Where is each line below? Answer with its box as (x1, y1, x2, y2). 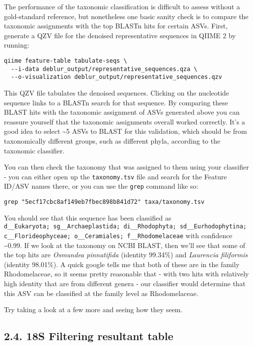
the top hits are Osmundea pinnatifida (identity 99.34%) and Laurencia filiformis (4, 249, 248, 260)
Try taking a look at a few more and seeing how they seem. (4, 304, 183, 315)
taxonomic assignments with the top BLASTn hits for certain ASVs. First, (4, 21, 228, 31)
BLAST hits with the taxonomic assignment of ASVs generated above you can (4, 107, 240, 117)
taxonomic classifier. (4, 145, 65, 155)
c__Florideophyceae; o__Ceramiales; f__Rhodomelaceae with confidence (4, 230, 232, 240)
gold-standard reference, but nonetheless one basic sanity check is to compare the (4, 11, 249, 21)
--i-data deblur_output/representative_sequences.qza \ (11, 65, 197, 73)
